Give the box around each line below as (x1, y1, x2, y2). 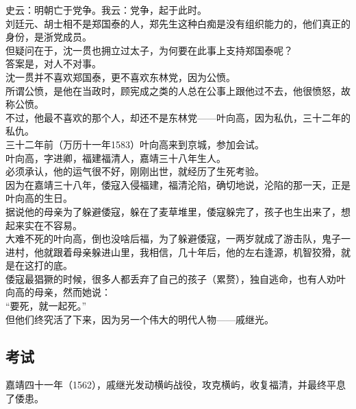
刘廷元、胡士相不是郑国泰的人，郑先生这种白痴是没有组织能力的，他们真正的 (5, 16, 351, 30)
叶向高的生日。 (5, 191, 73, 205)
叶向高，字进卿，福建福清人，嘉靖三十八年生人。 (5, 150, 226, 165)
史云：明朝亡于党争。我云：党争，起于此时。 (5, 3, 207, 16)
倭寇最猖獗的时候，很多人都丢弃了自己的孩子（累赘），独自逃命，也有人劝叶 (5, 271, 346, 285)
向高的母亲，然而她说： (5, 285, 111, 299)
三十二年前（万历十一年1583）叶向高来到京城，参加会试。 (5, 137, 264, 151)
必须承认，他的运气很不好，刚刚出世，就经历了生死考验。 (5, 164, 264, 178)
